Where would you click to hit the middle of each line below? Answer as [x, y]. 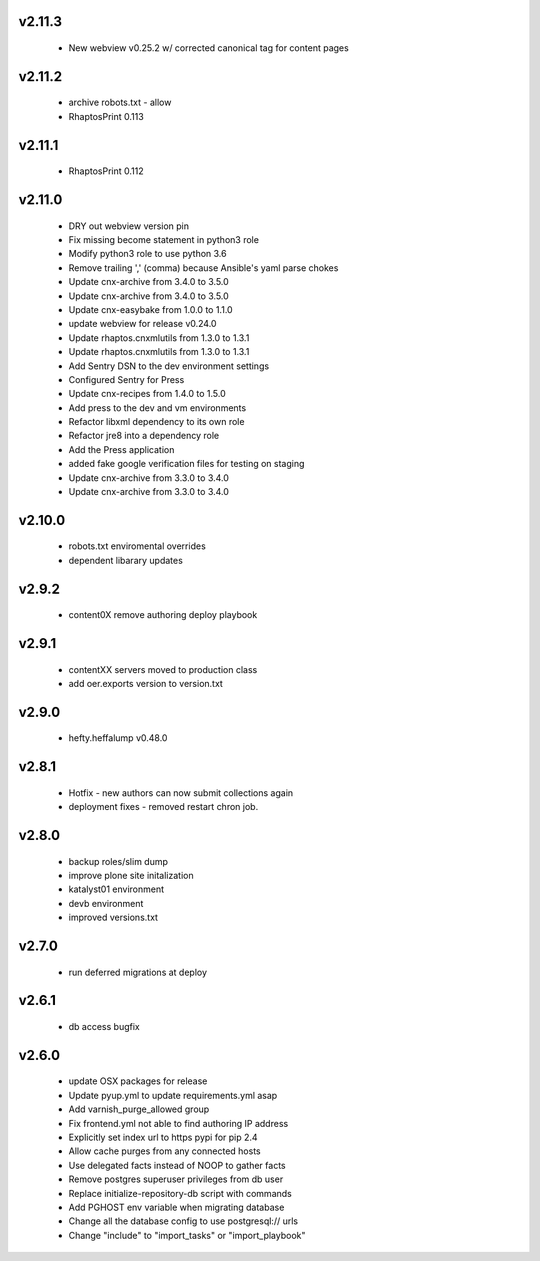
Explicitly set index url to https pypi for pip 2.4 [163, 1137]
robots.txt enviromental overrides [137, 546]
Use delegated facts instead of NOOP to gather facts [177, 1165]
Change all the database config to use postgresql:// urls [183, 1221]
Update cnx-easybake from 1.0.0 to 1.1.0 [151, 309]
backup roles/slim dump [118, 861]
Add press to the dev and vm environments [157, 407]
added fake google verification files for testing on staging [186, 464]
